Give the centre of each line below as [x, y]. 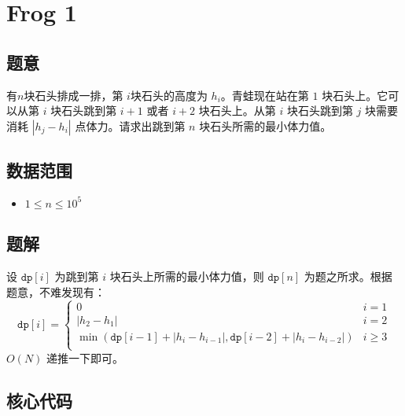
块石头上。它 [355, 95]
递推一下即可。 [85, 357]
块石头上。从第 [237, 110]
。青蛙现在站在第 [265, 95]
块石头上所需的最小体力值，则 [187, 276]
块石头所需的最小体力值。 [265, 125]
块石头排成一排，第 [74, 95]
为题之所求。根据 [348, 276]
